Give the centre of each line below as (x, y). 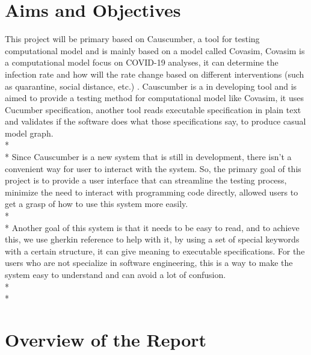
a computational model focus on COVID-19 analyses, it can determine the (142, 62)
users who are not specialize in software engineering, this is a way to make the (149, 263)
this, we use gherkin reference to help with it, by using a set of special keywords (152, 239)
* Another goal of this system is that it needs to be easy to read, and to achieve (152, 227)
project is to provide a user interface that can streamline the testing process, (146, 180)
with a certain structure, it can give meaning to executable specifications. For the (155, 251)
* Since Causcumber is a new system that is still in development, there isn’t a (148, 157)
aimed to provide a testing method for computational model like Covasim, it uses (154, 98)
